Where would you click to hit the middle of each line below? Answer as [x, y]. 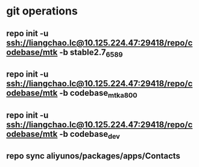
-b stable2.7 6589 [91, 53]
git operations [42, 11]
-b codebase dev [90, 134]
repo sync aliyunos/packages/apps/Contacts [93, 156]
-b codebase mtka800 [98, 94]
